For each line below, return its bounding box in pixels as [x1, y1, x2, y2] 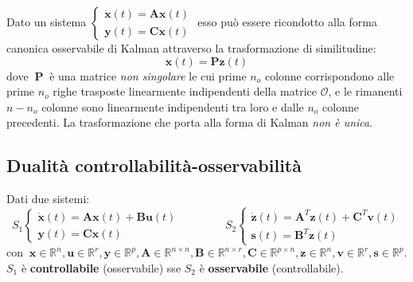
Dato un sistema [6, 14, 87, 29]
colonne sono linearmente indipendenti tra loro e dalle [41, 98, 304, 115]
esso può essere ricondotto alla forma [197, 14, 377, 29]
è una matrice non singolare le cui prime [49, 67, 247, 84]
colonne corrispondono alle [264, 67, 395, 84]
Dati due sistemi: [6, 190, 90, 207]
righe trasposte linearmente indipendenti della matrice [53, 83, 317, 100]
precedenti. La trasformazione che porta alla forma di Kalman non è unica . [6, 114, 373, 131]
